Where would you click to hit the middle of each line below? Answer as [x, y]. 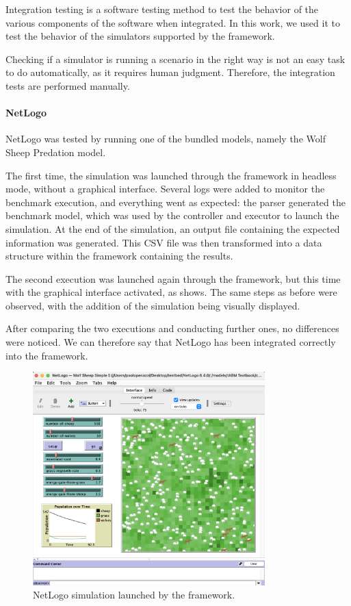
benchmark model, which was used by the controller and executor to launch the [172, 215]
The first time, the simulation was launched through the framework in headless [171, 175]
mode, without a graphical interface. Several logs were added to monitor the [165, 189]
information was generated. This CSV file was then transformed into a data [164, 242]
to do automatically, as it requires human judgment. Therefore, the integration [170, 72]
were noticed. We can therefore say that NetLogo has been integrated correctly [171, 342]
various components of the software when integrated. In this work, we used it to [173, 22]
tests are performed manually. [68, 85]
